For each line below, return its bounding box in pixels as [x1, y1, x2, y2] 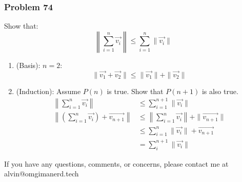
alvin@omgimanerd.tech [4, 168, 79, 179]
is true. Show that [107, 85, 164, 96]
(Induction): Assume [16, 85, 81, 96]
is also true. [201, 85, 238, 96]
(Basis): [16, 59, 41, 70]
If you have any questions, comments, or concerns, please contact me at [4, 158, 229, 169]
